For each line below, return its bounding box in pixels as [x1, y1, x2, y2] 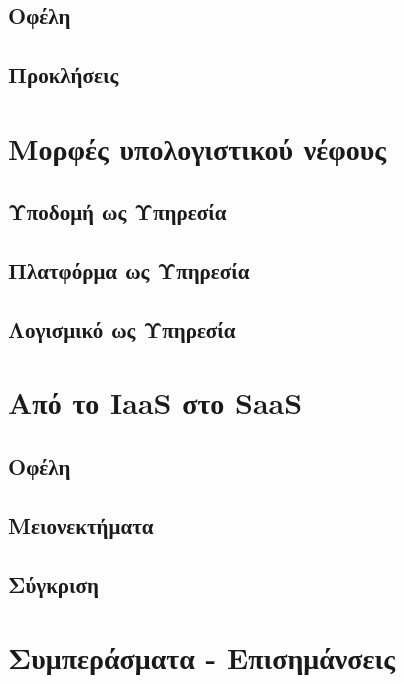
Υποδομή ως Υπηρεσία [8, 196, 227, 227]
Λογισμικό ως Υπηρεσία [8, 313, 236, 344]
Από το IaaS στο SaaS [8, 382, 303, 423]
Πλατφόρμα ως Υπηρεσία [8, 255, 250, 286]
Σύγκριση [8, 568, 99, 599]
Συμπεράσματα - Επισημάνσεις [8, 637, 396, 678]
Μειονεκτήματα [8, 509, 154, 540]
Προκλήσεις [8, 59, 119, 90]
